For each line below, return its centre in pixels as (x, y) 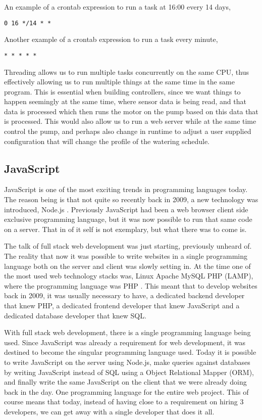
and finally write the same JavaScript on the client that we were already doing (125, 382)
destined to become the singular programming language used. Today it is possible (130, 352)
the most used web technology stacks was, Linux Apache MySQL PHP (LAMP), (129, 276)
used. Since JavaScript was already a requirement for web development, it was (125, 342)
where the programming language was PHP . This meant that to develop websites (131, 285)
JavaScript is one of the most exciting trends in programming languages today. (126, 189)
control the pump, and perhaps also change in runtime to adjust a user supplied (128, 131)
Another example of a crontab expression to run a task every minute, (111, 39)
